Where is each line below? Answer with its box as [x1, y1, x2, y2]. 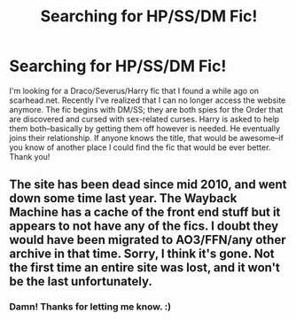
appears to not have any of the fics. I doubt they [9, 219, 279, 234]
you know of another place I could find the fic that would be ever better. [9, 142, 271, 153]
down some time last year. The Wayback [9, 191, 238, 206]
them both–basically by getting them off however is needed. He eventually [9, 122, 281, 134]
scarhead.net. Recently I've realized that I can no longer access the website [9, 95, 286, 106]
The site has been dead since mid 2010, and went [9, 177, 287, 192]
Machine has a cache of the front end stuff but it [9, 205, 281, 220]
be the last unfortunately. [9, 274, 152, 289]
